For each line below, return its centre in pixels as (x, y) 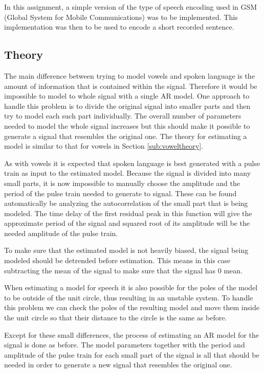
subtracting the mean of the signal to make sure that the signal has (110, 270)
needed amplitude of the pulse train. (61, 233)
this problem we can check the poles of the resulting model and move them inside (132, 307)
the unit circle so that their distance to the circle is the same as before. (116, 318)
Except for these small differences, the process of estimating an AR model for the (131, 334)
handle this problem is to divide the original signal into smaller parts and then (127, 106)
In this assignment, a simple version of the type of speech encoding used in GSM (131, 7)
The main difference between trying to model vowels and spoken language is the (129, 75)
